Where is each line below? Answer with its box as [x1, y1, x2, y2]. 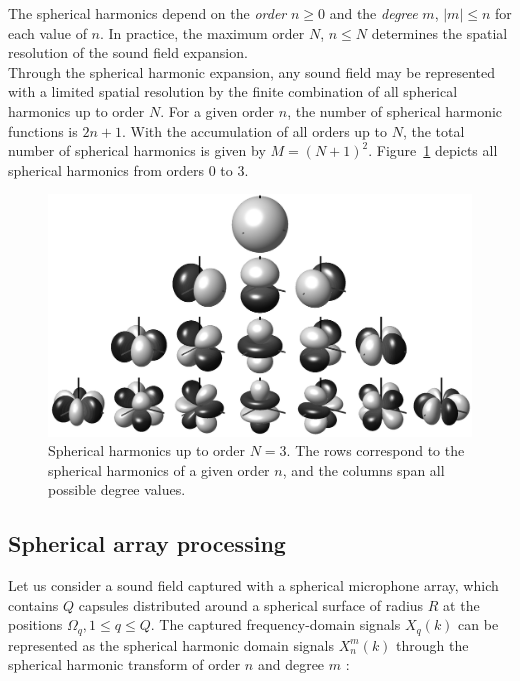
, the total [402, 120, 465, 141]
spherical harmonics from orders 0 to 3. [8, 159, 249, 180]
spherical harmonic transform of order [8, 654, 241, 675]
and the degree [329, 3, 418, 23]
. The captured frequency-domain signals [150, 614, 401, 635]
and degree [257, 654, 325, 675]
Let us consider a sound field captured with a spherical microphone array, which [8, 575, 499, 596]
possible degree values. [48, 479, 186, 500]
